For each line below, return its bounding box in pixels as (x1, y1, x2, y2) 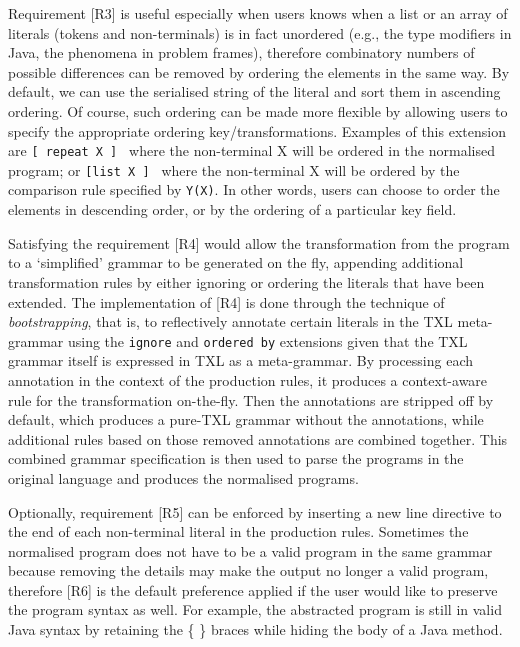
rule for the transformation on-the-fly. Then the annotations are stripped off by (8, 389, 494, 410)
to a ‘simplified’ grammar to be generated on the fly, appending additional (8, 252, 464, 273)
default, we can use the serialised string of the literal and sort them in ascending (8, 81, 501, 102)
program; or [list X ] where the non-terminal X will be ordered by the (8, 159, 460, 180)
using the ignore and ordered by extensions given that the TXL (67, 330, 468, 351)
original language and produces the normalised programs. (8, 467, 359, 488)
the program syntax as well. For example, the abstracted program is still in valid (8, 599, 502, 620)
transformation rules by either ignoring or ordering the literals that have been (8, 271, 485, 292)
